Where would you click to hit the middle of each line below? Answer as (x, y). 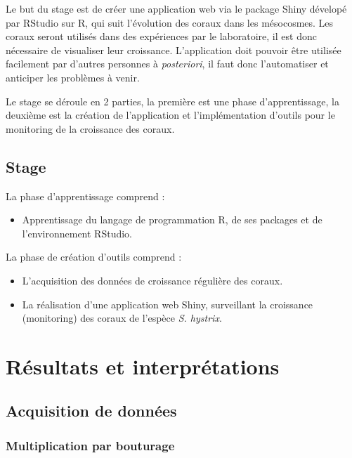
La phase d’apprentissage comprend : (85, 196)
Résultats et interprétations (143, 366)
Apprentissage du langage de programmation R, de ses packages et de (172, 220)
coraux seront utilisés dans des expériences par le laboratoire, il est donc (161, 36)
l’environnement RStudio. (77, 233)
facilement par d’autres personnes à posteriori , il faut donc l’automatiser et (167, 64)
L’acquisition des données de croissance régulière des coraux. (152, 280)
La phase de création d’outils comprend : (94, 257)
